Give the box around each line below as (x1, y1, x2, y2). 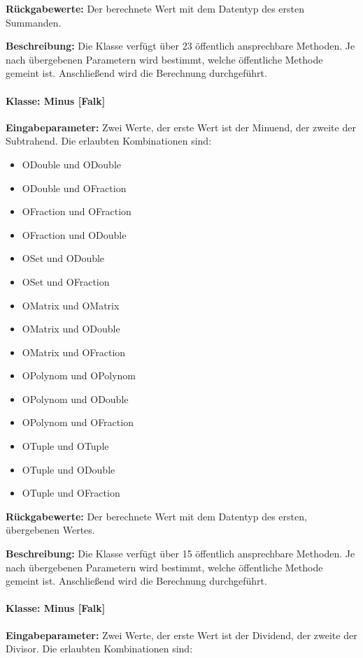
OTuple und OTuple (22, 439, 109, 453)
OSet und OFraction (22, 274, 110, 288)
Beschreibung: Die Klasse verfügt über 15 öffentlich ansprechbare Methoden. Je (6, 546, 355, 561)
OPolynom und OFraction (22, 415, 134, 430)
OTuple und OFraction (22, 485, 120, 500)
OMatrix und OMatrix (22, 298, 120, 312)
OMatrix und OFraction (22, 344, 126, 359)
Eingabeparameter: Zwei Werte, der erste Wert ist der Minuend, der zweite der (6, 119, 356, 134)
